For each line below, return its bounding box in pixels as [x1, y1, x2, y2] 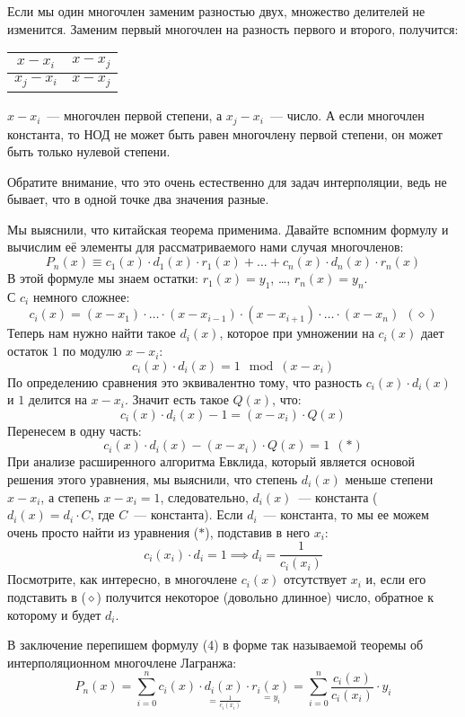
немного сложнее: [32, 287, 130, 305]
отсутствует [284, 570, 347, 589]
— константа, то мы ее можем [263, 505, 429, 524]
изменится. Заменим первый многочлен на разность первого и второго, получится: [7, 19, 459, 38]
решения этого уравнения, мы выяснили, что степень [7, 470, 298, 489]
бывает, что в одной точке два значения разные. [7, 190, 269, 208]
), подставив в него [205, 522, 310, 541]
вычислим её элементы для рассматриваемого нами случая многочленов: [7, 237, 404, 256]
